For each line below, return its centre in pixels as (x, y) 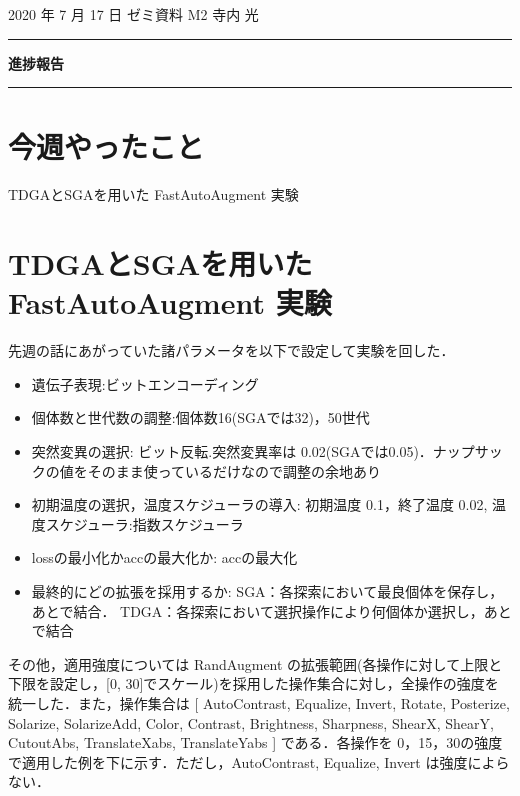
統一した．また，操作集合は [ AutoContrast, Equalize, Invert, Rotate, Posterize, (259, 702)
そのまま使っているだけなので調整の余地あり (234, 470)
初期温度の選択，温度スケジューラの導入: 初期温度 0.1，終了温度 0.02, (259, 504)
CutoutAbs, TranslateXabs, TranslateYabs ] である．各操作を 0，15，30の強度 (255, 742)
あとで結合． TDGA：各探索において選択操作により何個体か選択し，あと (271, 610)
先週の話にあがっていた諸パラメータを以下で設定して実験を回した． (231, 350)
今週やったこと (106, 146)
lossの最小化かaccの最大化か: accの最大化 (164, 557)
